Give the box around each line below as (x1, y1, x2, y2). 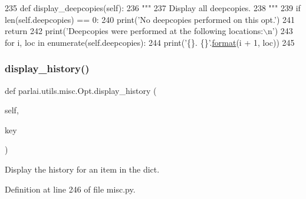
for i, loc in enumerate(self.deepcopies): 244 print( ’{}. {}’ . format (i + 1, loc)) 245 (5, 36, 295, 48)
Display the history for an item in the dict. (5, 163, 160, 175)
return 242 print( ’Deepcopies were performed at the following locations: (5, 25, 264, 37)
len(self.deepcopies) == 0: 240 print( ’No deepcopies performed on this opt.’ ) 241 (5, 13, 295, 25)
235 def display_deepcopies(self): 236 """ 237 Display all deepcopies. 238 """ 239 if (5, 2, 301, 14)
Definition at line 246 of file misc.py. (5, 183, 136, 195)
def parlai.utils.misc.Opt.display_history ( (5, 84, 157, 96)
